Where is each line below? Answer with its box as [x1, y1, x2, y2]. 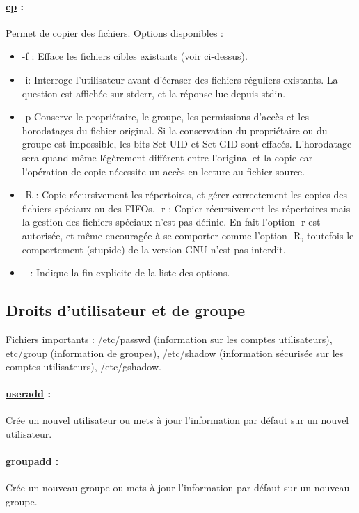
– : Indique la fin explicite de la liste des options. [22, 265, 230, 280]
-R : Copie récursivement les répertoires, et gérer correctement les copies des [22, 187, 347, 202]
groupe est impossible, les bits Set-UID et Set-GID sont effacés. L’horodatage [22, 136, 352, 151]
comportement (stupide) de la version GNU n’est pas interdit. [22, 242, 286, 256]
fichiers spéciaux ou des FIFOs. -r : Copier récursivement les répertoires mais [22, 200, 351, 215]
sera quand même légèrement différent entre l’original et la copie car [22, 150, 313, 164]
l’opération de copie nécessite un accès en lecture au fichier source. [22, 164, 305, 178]
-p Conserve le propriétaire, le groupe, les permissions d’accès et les [22, 109, 309, 124]
